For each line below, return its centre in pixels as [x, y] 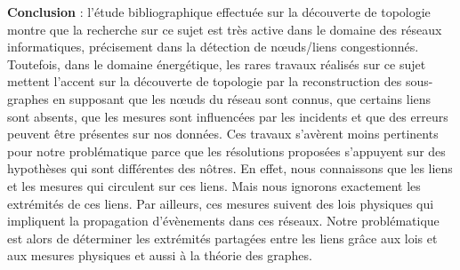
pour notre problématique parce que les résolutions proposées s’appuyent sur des [226, 151]
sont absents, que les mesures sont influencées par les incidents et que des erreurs [228, 116]
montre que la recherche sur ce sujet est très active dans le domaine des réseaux [225, 29]
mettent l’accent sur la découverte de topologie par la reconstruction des [205, 81]
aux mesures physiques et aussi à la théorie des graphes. [160, 255]
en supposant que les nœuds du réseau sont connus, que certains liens [242, 98]
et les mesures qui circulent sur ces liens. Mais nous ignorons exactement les [214, 185]
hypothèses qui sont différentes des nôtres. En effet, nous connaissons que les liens [230, 168]
